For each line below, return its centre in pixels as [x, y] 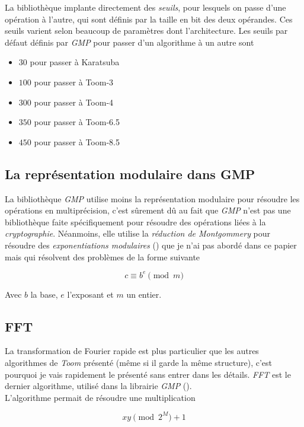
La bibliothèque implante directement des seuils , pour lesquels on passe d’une [145, 7]
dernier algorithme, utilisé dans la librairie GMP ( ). [98, 386]
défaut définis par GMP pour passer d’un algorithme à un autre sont [129, 42]
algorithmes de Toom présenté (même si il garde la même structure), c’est [139, 362]
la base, [44, 294]
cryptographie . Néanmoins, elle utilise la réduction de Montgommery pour [138, 233]
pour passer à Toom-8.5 [77, 141]
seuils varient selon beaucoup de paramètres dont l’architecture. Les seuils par [146, 31]
